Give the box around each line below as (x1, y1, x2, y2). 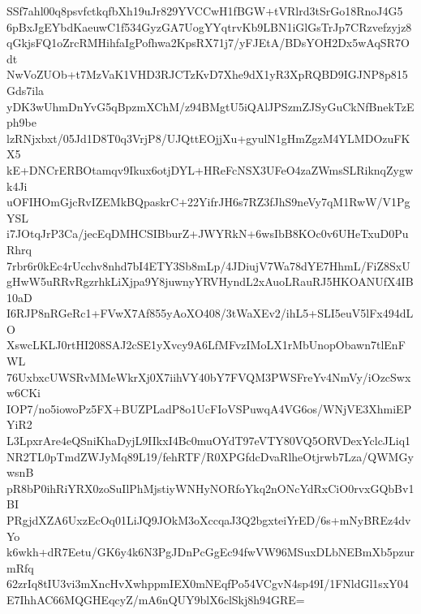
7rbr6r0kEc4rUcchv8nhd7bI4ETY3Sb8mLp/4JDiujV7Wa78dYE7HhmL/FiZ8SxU (6, 257, 410, 274)
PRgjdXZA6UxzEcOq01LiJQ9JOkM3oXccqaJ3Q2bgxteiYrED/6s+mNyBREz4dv (6, 512, 411, 528)
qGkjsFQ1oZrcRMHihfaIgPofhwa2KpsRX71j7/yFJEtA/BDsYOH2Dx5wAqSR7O (6, 34, 410, 51)
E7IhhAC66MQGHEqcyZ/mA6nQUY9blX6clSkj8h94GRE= (6, 590, 305, 608)
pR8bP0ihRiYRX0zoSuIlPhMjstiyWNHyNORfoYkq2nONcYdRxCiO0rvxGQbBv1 (6, 479, 415, 496)
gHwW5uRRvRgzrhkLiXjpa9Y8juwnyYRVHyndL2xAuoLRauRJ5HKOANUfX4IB (6, 273, 414, 290)
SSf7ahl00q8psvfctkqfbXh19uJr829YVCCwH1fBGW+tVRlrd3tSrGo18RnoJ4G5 (6, 2, 403, 19)
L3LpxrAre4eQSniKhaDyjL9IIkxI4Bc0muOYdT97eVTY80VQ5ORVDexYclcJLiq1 (6, 432, 411, 449)
